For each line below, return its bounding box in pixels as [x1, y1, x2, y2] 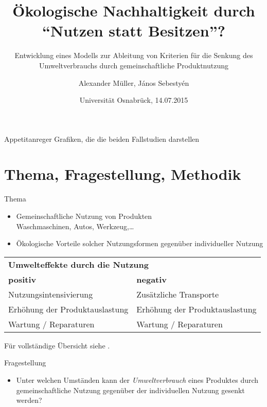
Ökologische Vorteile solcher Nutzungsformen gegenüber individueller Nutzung [16, 238, 263, 249]
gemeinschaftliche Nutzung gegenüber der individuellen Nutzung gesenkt [16, 384, 245, 395]
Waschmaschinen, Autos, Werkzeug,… [16, 220, 134, 231]
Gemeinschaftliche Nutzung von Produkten [16, 211, 152, 221]
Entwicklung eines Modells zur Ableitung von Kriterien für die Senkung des [14, 50, 253, 61]
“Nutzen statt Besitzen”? [42, 20, 225, 41]
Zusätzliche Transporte [136, 288, 219, 300]
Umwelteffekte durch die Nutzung [8, 258, 149, 270]
